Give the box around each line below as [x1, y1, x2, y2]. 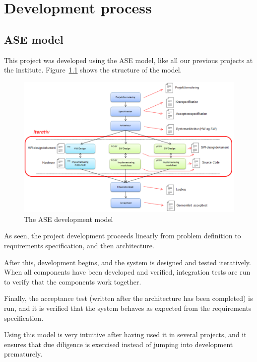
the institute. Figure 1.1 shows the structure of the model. [4, 65, 182, 75]
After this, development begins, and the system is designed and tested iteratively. [4, 257, 251, 267]
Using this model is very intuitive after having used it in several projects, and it [4, 329, 247, 340]
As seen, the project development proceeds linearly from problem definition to [4, 230, 241, 241]
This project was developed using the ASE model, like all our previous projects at [4, 55, 253, 65]
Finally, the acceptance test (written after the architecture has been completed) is [4, 293, 253, 303]
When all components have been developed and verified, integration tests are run [4, 267, 251, 277]
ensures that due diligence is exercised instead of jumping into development [4, 339, 233, 349]
